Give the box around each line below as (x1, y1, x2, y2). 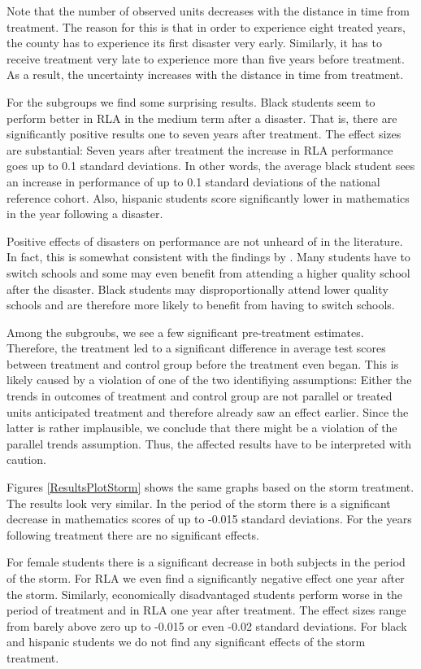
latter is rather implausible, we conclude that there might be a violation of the (7, 419, 397, 436)
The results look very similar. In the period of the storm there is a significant (7, 494, 391, 511)
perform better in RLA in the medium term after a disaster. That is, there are (7, 109, 397, 126)
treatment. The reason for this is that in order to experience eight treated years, (7, 18, 406, 35)
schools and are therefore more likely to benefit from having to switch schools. (7, 296, 395, 313)
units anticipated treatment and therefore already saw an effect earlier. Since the (7, 403, 409, 420)
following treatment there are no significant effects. (7, 526, 259, 543)
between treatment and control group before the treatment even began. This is (7, 355, 399, 372)
